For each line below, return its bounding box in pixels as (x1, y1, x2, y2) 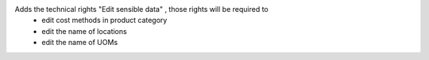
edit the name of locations (41, 26, 127, 36)
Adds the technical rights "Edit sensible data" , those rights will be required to (14, 5, 269, 13)
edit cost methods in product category (41, 16, 168, 25)
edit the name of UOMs (41, 38, 118, 47)
